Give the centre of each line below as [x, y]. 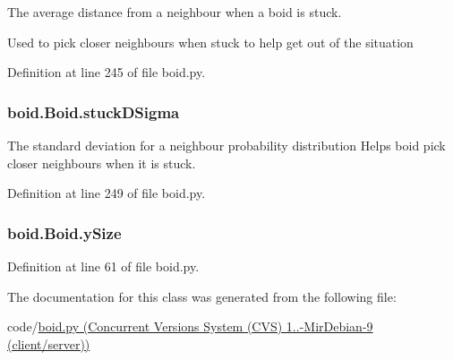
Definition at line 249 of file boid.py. [107, 193]
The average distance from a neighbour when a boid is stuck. [175, 12]
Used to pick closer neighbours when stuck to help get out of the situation [210, 42]
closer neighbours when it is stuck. [102, 163]
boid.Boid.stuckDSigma [94, 111]
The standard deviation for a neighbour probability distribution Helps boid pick [226, 145]
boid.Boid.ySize [64, 232]
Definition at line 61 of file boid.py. [103, 266]
